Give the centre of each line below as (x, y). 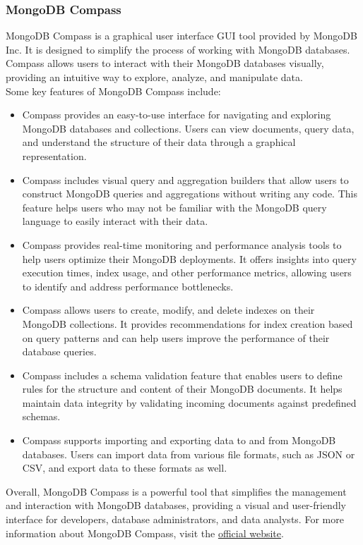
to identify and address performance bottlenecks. (128, 286)
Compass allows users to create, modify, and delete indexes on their (168, 310)
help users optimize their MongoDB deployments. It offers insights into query (189, 258)
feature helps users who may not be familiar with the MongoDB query (174, 207)
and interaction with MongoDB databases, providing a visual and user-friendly (176, 505)
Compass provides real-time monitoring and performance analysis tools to (182, 244)
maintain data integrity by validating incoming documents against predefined (189, 402)
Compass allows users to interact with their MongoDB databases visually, (165, 63)
